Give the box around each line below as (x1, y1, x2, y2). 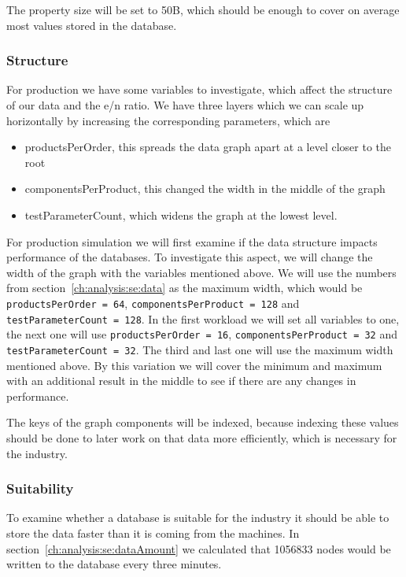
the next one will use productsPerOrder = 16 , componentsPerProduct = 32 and (6, 326, 398, 342)
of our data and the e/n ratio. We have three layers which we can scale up (6, 97, 364, 113)
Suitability (6, 479, 74, 498)
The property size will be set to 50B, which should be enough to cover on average (6, 2, 400, 17)
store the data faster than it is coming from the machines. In (6, 524, 300, 541)
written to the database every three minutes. (6, 556, 222, 572)
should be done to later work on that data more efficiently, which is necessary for (6, 429, 397, 446)
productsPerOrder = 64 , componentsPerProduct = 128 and (6, 294, 300, 311)
